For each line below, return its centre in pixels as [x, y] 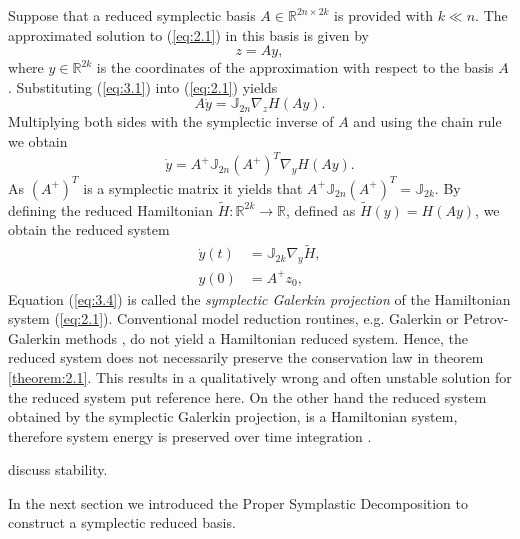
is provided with [383, 15]
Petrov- [486, 318]
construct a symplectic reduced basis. [122, 522]
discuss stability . [58, 469]
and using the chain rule [427, 121]
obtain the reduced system [89, 229]
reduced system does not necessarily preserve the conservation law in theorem [246, 357]
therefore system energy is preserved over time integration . [190, 435]
